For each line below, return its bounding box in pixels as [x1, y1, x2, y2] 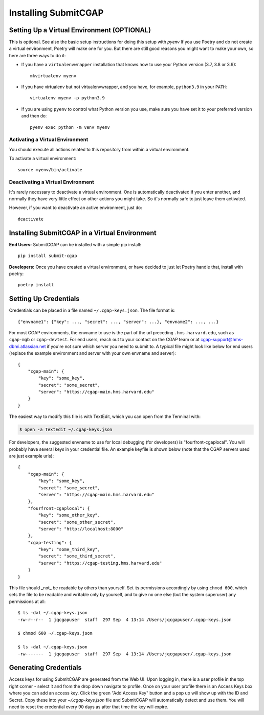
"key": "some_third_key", [38, 547, 100, 553]
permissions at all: [9, 599, 46, 604]
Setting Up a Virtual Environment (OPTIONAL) [9, 26, 151, 34]
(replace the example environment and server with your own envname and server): [9, 350, 176, 356]
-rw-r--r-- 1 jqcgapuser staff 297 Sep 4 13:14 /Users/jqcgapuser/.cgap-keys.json [18, 617, 232, 623]
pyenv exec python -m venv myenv [30, 124, 110, 130]
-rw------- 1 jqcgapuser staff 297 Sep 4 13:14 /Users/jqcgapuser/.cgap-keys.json [18, 651, 232, 657]
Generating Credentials [9, 664, 82, 672]
